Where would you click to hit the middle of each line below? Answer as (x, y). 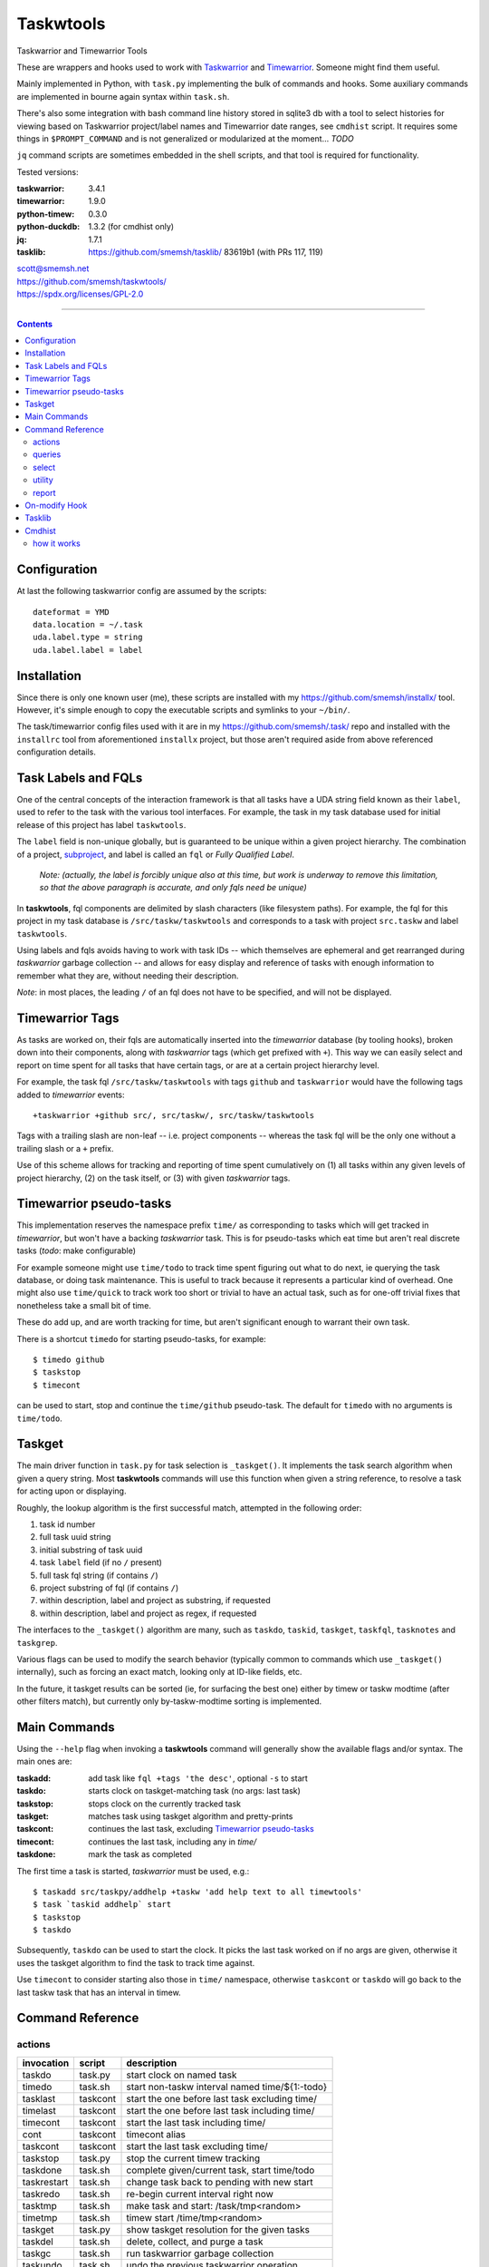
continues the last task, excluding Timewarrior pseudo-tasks (201, 1829)
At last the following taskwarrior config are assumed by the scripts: (142, 591)
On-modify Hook (56, 506)
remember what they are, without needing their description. (128, 976)
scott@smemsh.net (53, 268)
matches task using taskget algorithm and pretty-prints (191, 1816)
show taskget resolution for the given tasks (218, 2229)
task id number (67, 1524)
